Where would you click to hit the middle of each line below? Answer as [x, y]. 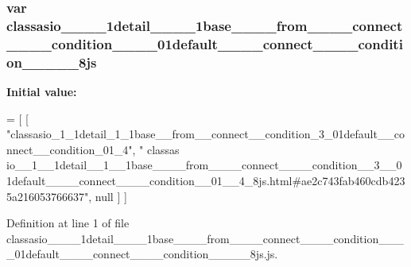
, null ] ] [108, 196]
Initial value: [42, 91]
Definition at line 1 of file [68, 223]
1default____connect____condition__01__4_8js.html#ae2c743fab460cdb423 [206, 180]
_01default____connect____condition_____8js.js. [142, 254]
